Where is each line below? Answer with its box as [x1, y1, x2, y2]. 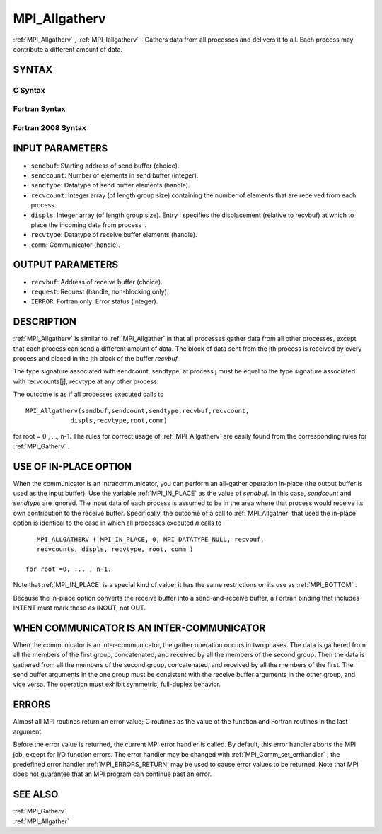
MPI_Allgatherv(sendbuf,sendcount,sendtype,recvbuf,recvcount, [25, 407, 250, 415]
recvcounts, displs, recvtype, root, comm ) [36, 545, 194, 553]
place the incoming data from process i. [30, 220, 147, 229]
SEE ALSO [13, 789, 59, 801]
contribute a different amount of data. [13, 45, 123, 53]
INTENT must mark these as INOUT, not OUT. [13, 603, 146, 612]
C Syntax [13, 85, 45, 95]
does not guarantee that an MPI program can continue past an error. [13, 770, 212, 778]
